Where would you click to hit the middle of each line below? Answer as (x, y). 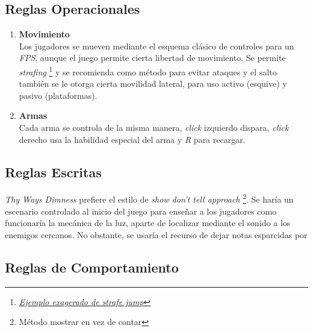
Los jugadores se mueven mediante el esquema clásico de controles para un (156, 46)
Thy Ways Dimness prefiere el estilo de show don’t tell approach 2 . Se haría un (149, 198)
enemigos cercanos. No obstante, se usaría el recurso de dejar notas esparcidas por (156, 234)
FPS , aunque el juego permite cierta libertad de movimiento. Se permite (152, 58)
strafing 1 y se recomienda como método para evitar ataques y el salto (148, 71)
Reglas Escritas (53, 172)
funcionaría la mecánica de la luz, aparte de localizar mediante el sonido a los (148, 223)
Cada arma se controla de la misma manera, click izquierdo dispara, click (154, 128)
